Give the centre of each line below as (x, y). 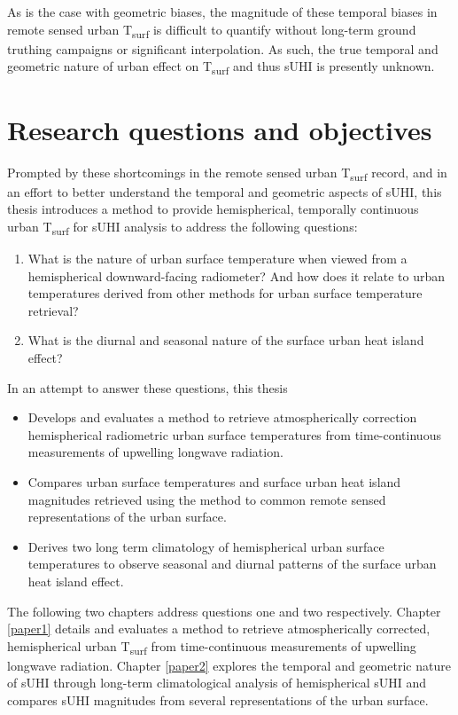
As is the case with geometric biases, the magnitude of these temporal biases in (222, 12)
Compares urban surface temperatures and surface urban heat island (214, 481)
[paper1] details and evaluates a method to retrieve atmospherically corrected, (219, 629)
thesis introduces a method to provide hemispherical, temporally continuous (213, 209)
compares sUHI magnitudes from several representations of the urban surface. (218, 700)
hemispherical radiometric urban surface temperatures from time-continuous (234, 434)
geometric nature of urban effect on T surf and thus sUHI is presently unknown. (221, 67)
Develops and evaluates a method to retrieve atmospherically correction (222, 417)
